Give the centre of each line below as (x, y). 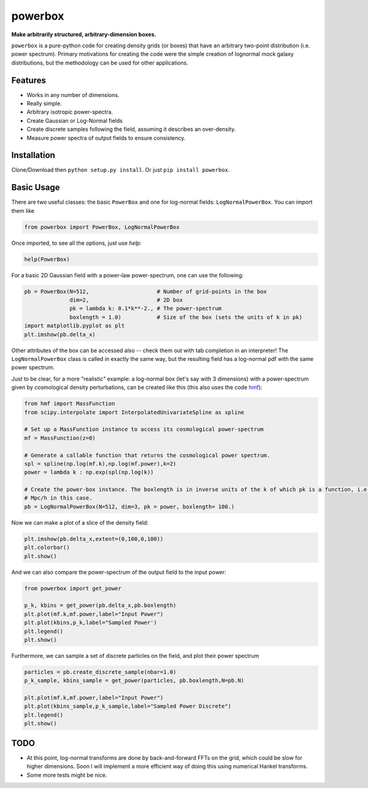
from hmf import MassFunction (70, 404)
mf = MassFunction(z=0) (60, 438)
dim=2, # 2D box (126, 300)
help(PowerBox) (47, 259)
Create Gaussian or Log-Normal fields (75, 120)
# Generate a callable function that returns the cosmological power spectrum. (147, 455)
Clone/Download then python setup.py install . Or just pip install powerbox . (121, 170)
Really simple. (44, 104)
